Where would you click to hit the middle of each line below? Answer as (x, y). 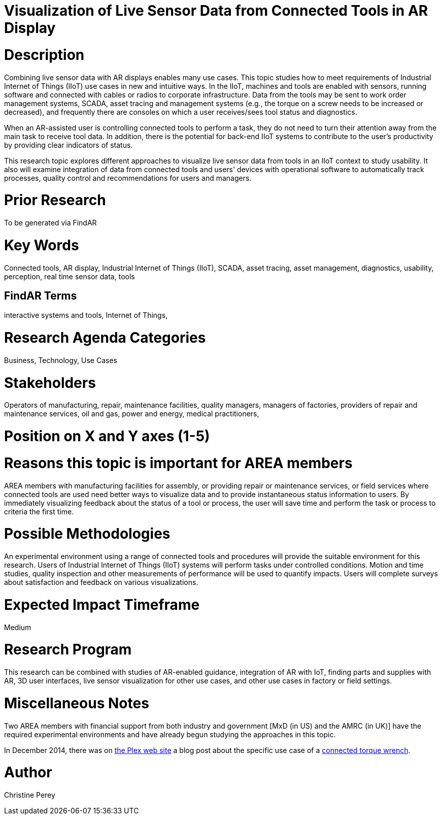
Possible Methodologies (87, 534)
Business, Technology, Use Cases (61, 360)
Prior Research (55, 200)
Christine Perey (30, 795)
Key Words (42, 245)
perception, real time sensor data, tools (70, 276)
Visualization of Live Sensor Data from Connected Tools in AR (216, 11)
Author (28, 773)
